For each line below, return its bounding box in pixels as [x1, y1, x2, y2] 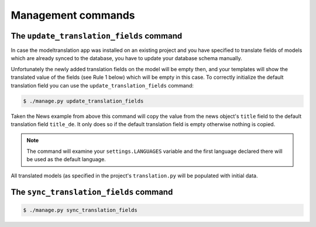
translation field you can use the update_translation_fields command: [11, 82, 194, 89]
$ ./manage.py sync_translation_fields [23, 207, 138, 213]
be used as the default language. [26, 156, 107, 163]
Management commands [11, 9, 135, 22]
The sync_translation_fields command [11, 187, 173, 197]
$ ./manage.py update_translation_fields [23, 97, 144, 104]
